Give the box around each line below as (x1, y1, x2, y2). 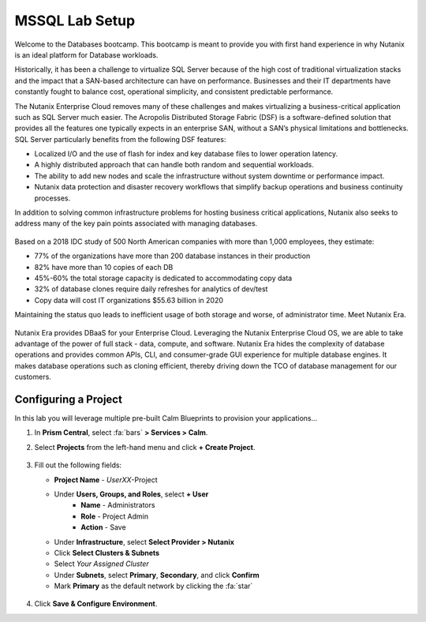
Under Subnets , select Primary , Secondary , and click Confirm (54, 570, 260, 579)
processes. (34, 193, 71, 203)
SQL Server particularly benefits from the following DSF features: (14, 134, 226, 144)
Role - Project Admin (80, 511, 149, 521)
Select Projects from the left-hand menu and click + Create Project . (34, 442, 256, 452)
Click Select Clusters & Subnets (54, 548, 160, 557)
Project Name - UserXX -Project (54, 474, 158, 485)
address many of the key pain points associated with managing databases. (14, 219, 258, 228)
